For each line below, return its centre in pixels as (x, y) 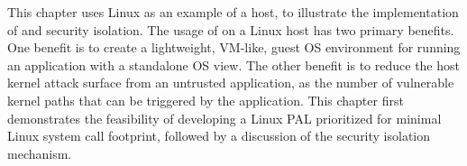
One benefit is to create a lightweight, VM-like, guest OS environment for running (234, 47)
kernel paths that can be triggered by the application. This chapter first (206, 100)
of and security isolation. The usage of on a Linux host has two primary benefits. (231, 29)
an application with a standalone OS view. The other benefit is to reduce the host (233, 65)
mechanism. (40, 153)
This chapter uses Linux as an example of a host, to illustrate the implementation (233, 12)
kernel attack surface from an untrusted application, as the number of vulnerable (231, 83)
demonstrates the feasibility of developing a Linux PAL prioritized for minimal (224, 118)
